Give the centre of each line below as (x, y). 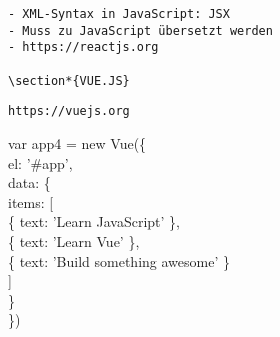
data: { (29, 182)
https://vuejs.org (69, 111)
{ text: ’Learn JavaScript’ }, (94, 221)
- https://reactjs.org (83, 47)
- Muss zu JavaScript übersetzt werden (140, 30)
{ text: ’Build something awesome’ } (119, 260)
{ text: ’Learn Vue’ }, (74, 240)
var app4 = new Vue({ (77, 142)
